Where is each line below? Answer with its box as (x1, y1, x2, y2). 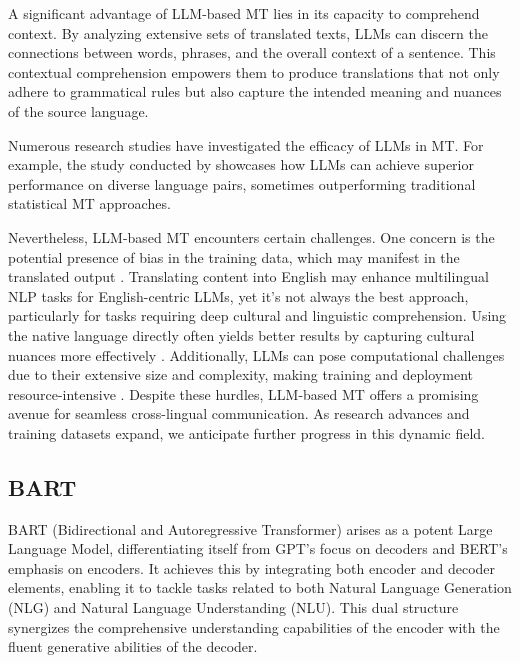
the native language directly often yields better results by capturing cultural (8, 324, 475, 345)
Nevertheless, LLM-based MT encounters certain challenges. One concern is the (8, 226, 495, 247)
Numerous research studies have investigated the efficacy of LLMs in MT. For (8, 134, 484, 155)
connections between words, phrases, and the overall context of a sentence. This (8, 42, 496, 63)
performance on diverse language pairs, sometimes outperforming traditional (8, 173, 476, 194)
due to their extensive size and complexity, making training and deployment (8, 364, 473, 385)
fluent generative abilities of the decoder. (8, 636, 258, 657)
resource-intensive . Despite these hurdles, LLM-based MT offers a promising (8, 383, 479, 404)
